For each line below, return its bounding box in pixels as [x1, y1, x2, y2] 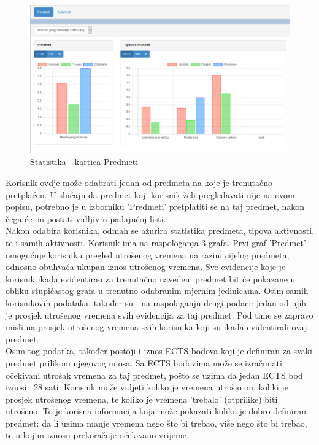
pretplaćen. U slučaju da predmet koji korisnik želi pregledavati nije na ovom [6, 188, 295, 201]
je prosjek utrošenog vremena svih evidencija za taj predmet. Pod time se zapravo [6, 308, 313, 321]
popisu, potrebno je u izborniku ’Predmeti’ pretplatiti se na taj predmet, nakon [6, 200, 305, 213]
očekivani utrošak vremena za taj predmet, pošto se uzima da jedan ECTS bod [6, 368, 303, 381]
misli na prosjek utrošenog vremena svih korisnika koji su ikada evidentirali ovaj [6, 320, 307, 333]
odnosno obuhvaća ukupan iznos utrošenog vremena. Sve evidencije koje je [6, 260, 286, 273]
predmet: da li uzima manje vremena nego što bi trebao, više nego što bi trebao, [6, 416, 307, 429]
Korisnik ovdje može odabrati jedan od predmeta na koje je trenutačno [6, 176, 273, 188]
